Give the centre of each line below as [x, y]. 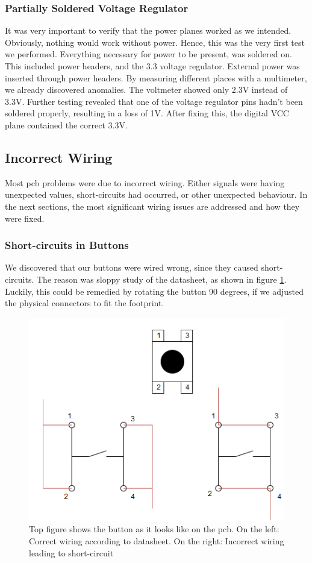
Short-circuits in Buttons [67, 245]
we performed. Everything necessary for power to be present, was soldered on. [148, 54]
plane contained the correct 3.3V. [66, 124]
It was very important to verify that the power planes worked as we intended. [148, 30]
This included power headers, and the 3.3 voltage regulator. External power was [152, 66]
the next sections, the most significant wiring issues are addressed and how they [152, 206]
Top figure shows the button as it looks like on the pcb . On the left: [154, 529]
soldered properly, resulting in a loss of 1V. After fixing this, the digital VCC [147, 113]
